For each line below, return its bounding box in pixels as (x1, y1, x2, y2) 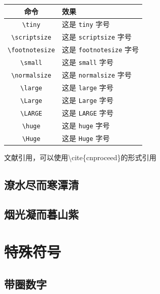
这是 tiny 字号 (62, 19, 110, 29)
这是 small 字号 (62, 57, 114, 67)
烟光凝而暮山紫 (4, 206, 79, 222)
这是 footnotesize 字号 (62, 44, 139, 55)
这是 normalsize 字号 (62, 69, 132, 80)
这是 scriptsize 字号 (62, 31, 132, 42)
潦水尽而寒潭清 (4, 176, 79, 192)
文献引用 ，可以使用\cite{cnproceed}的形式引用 (4, 152, 156, 162)
